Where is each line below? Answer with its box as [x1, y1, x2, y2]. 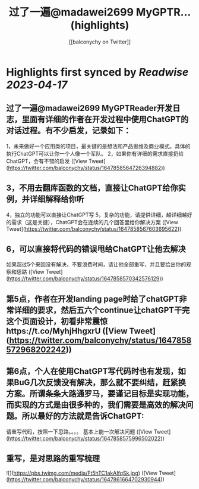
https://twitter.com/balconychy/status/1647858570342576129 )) [8, 275, 163, 282]
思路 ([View [16, 268, 45, 276]
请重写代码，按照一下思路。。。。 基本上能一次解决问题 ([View [6, 428, 153, 435]
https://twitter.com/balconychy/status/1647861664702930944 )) [8, 476, 165, 483]
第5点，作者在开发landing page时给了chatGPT [6, 293, 179, 304]
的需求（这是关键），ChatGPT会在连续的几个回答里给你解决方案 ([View [6, 218, 178, 225]
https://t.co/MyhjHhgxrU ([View [6, 326, 128, 336]
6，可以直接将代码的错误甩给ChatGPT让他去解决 [6, 244, 186, 254]
